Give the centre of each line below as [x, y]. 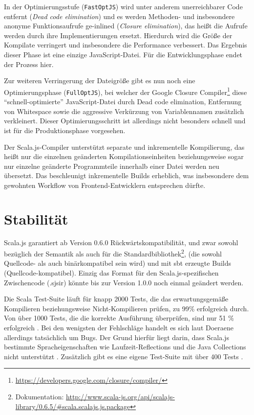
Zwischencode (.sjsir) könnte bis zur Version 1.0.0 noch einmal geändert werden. [124, 282]
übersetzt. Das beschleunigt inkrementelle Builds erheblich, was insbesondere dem [127, 175]
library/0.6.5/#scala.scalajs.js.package [73, 406]
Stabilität [36, 219]
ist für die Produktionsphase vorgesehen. [65, 130]
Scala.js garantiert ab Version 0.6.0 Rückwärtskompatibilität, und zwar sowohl [121, 242]
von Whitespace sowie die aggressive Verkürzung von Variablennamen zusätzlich [124, 111]
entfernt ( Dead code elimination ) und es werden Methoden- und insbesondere [119, 16]
